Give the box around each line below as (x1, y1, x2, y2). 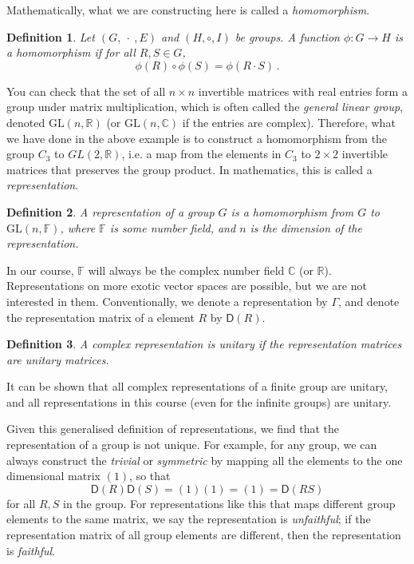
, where (60, 219, 96, 236)
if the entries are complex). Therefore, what (182, 113, 396, 130)
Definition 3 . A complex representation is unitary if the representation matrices (6, 336, 402, 352)
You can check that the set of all (6, 82, 166, 99)
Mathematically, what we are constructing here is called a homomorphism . (6, 2, 370, 18)
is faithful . (6, 542, 55, 558)
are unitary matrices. (6, 351, 109, 367)
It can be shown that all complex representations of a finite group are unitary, (6, 378, 388, 395)
